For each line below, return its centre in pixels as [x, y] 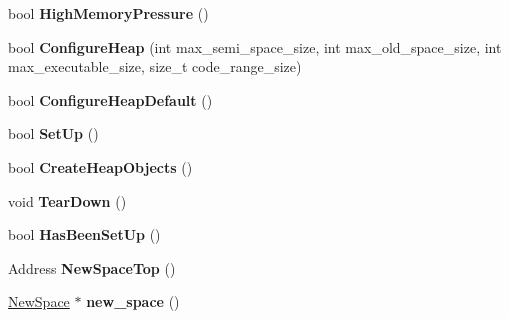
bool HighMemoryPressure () [108, 13]
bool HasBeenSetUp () [84, 234]
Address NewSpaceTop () [92, 267]
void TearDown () [67, 200]
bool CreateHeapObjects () [100, 166]
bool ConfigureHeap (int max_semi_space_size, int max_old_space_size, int [255, 46]
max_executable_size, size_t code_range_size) [155, 66]
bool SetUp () [53, 133]
